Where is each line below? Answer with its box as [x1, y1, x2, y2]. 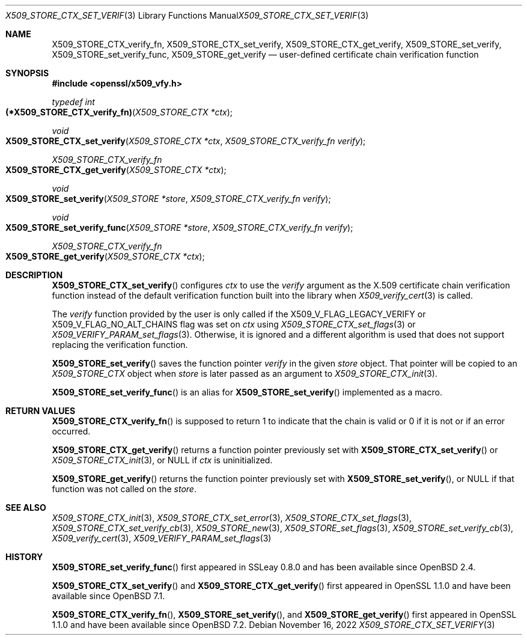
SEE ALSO [5, 502, 46, 513]
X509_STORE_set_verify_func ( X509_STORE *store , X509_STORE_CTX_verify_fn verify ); [5, 222, 353, 233]
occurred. [52, 426, 91, 436]
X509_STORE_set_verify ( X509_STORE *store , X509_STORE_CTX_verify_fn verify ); [5, 194, 331, 204]
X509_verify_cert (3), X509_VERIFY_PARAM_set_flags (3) [52, 533, 272, 543]
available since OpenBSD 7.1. [52, 591, 165, 601]
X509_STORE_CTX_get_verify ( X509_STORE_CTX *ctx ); [5, 165, 227, 175]
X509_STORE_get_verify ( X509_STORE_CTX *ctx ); [5, 251, 205, 261]
